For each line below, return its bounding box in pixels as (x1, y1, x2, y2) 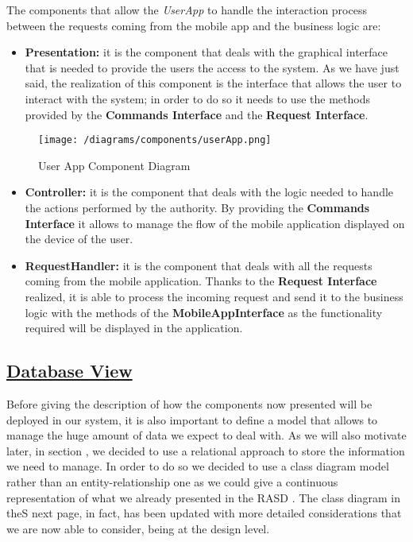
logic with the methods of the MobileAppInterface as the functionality (25, 304, 383, 320)
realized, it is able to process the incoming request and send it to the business (25, 288, 403, 304)
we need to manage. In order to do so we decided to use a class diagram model (6, 458, 389, 474)
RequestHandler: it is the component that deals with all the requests (25, 257, 372, 273)
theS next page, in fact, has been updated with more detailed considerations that (6, 505, 402, 521)
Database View (6, 358, 133, 383)
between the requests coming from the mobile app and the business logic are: (6, 17, 381, 33)
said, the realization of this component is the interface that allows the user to (25, 75, 402, 91)
